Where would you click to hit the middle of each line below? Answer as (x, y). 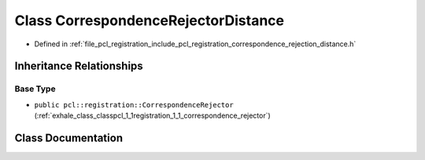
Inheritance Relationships (79, 66)
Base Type (35, 89)
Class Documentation (69, 138)
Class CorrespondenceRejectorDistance (150, 20)
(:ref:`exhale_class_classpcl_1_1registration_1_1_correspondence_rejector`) (152, 116)
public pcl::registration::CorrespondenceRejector (134, 105)
